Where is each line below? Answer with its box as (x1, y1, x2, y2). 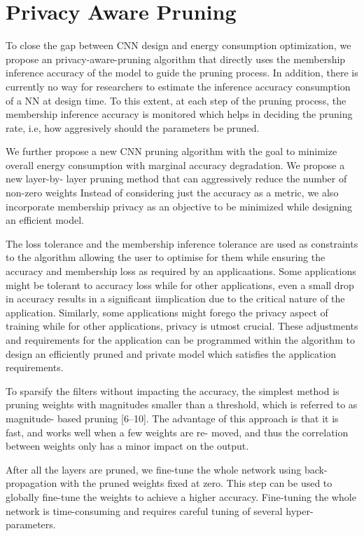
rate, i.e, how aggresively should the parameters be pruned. (6, 120, 260, 135)
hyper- (286, 503, 314, 518)
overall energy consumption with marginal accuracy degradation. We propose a (6, 157, 345, 172)
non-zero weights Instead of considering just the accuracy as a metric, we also (6, 185, 339, 200)
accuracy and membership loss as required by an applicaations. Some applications (6, 264, 356, 279)
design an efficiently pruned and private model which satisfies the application (6, 346, 337, 361)
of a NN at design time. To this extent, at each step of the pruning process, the (6, 93, 346, 107)
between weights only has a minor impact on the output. (6, 438, 249, 453)
